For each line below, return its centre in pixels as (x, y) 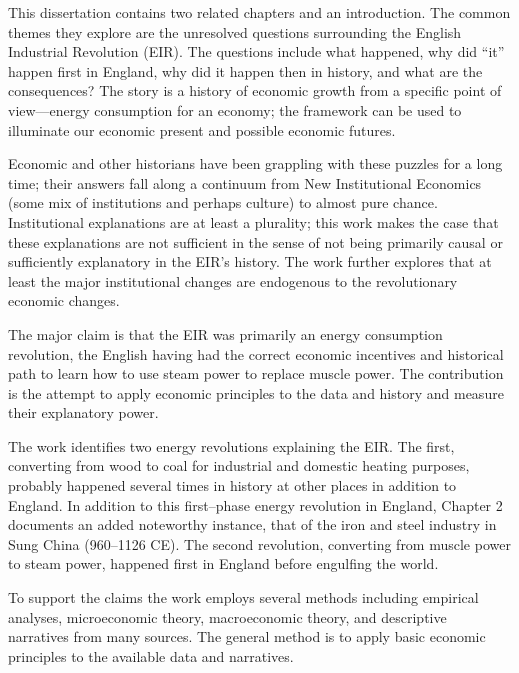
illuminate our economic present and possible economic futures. (202, 129)
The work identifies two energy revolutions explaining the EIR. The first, (231, 445)
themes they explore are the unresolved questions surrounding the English (235, 31)
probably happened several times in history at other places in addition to (232, 485)
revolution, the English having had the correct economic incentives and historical (256, 353)
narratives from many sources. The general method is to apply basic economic (247, 636)
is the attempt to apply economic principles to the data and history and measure (256, 392)
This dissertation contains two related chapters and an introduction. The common (259, 12)
